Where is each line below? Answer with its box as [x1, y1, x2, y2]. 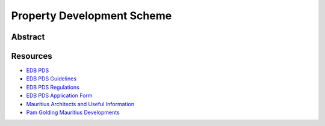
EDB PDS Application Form [26, 92, 93, 99]
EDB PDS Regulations [26, 83, 79, 91]
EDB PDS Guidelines [26, 75, 77, 82]
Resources [11, 51, 52, 61]
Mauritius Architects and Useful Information [26, 100, 135, 107]
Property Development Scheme [11, 9, 172, 22]
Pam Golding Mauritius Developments [26, 109, 120, 116]
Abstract [11, 32, 45, 42]
